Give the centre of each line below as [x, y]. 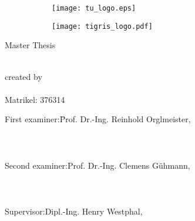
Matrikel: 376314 [35, 99]
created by [23, 76]
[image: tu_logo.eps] [94, 8]
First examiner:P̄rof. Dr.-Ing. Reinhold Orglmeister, [98, 119]
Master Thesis [30, 45]
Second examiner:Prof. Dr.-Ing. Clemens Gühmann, [97, 165]
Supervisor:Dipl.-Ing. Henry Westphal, [74, 211]
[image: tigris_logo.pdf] [102, 26]
